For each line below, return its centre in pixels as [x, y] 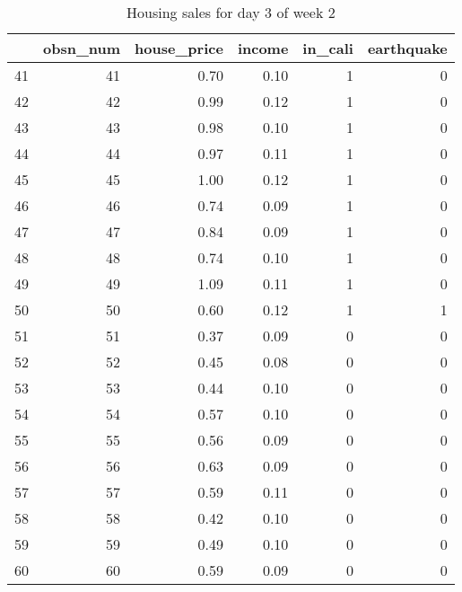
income [263, 48]
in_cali [328, 48]
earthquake [407, 48]
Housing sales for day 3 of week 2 [231, 12]
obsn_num [82, 48]
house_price [179, 48]
